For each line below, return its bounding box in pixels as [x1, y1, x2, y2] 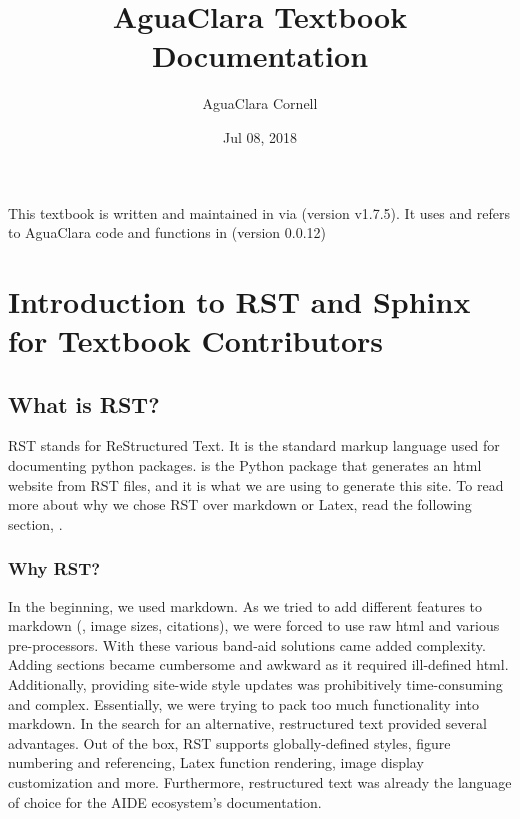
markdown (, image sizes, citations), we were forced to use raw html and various [8, 615, 500, 636]
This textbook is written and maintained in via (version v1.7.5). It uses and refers [8, 202, 510, 223]
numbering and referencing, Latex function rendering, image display [8, 752, 424, 773]
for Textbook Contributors [8, 320, 383, 361]
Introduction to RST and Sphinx [8, 280, 471, 321]
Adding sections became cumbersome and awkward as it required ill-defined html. [8, 654, 509, 675]
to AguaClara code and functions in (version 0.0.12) [8, 222, 326, 243]
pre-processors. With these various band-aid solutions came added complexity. [8, 634, 486, 655]
